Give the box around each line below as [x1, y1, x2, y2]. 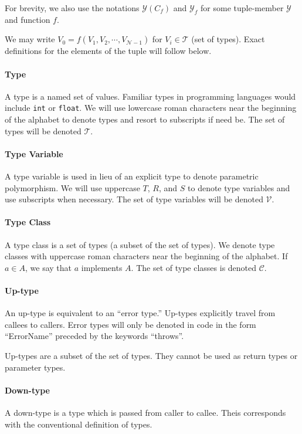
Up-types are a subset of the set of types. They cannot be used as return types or [5, 349, 298, 361]
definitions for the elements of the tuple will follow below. [5, 45, 212, 57]
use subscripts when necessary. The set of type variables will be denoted [5, 193, 263, 205]
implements [81, 261, 123, 273]
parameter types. [5, 361, 66, 373]
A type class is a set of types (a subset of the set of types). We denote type [5, 238, 275, 250]
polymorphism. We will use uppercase [5, 181, 140, 194]
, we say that [25, 261, 72, 273]
